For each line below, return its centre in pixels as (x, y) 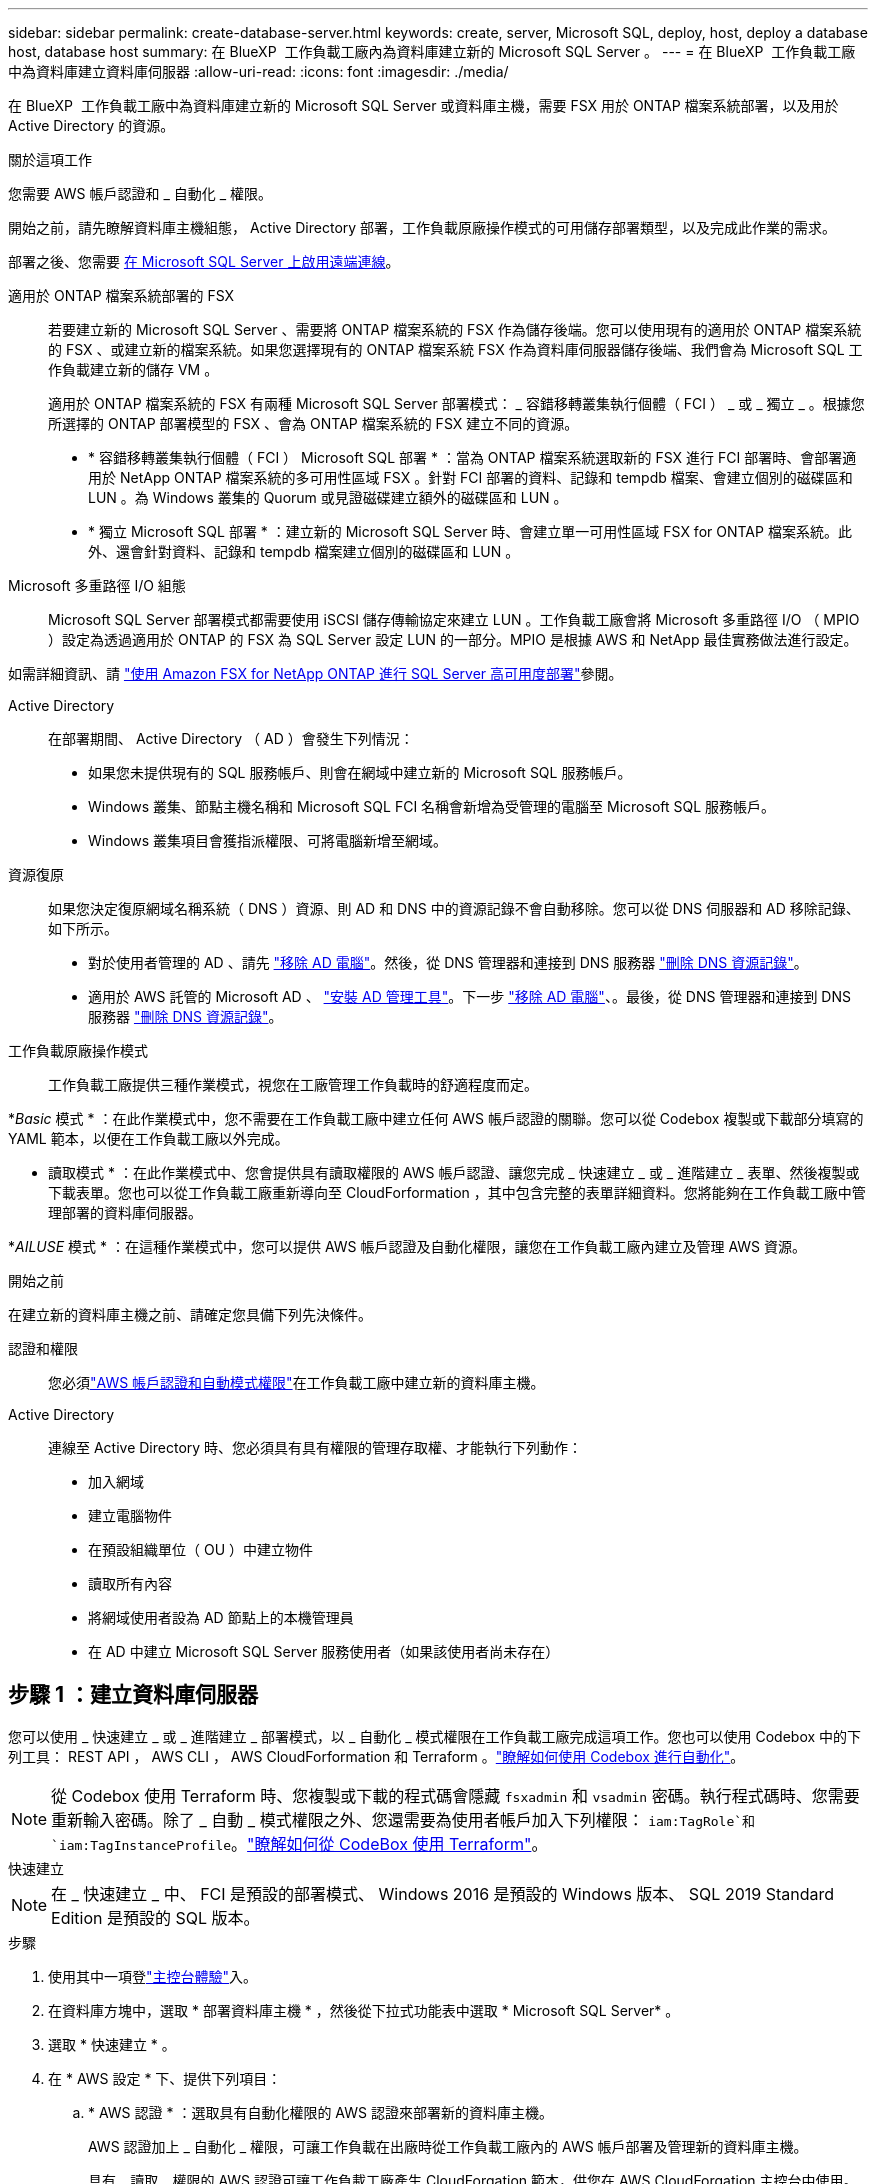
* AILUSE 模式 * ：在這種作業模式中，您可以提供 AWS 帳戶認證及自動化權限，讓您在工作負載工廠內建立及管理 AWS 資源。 (407, 1246)
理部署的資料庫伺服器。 (125, 1212)
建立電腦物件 (130, 1515)
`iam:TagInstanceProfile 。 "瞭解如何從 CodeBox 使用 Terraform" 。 (299, 1843)
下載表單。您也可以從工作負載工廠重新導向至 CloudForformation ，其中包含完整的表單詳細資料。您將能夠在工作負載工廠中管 (457, 1192)
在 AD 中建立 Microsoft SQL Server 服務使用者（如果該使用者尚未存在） (324, 1651)
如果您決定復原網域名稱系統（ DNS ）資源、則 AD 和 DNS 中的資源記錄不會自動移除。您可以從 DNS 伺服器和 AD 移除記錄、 (454, 908)
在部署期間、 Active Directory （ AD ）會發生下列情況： (231, 738)
